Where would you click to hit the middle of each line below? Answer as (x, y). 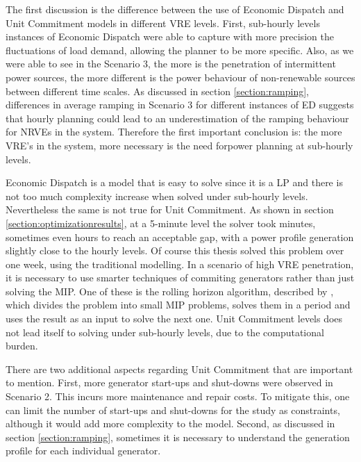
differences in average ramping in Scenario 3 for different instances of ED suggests (180, 105)
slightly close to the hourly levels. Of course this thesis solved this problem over (175, 250)
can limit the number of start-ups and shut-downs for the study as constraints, (173, 410)
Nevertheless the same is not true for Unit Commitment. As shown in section (170, 209)
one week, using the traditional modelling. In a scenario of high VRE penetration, (180, 264)
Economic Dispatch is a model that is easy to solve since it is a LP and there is (174, 182)
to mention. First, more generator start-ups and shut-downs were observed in (169, 382)
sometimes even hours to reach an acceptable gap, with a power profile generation (180, 237)
